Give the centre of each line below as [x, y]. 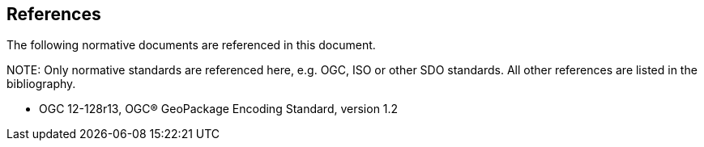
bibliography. [41, 84]
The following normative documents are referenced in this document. [191, 45]
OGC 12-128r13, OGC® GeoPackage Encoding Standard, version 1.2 [219, 109]
